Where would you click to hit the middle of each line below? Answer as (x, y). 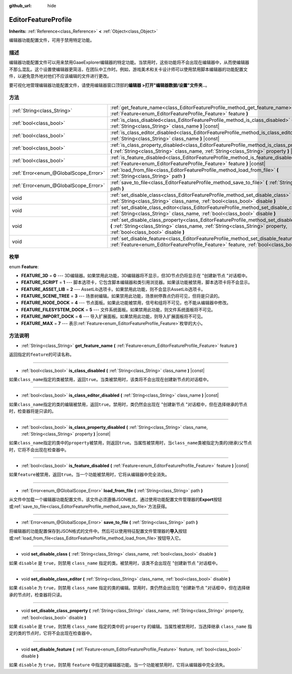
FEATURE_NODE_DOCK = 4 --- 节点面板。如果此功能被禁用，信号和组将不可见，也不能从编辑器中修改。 (126, 303)
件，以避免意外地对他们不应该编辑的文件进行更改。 (60, 76)
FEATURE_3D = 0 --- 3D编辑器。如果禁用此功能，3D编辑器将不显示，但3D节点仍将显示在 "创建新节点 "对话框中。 (136, 275)
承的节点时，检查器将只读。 (37, 595)
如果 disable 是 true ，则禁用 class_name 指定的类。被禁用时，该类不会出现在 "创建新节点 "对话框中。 (115, 563)
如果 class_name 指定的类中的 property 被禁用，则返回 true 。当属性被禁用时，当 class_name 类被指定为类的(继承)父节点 (130, 443)
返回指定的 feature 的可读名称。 (42, 355)
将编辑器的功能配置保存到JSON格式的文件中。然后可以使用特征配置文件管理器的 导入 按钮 (98, 531)
